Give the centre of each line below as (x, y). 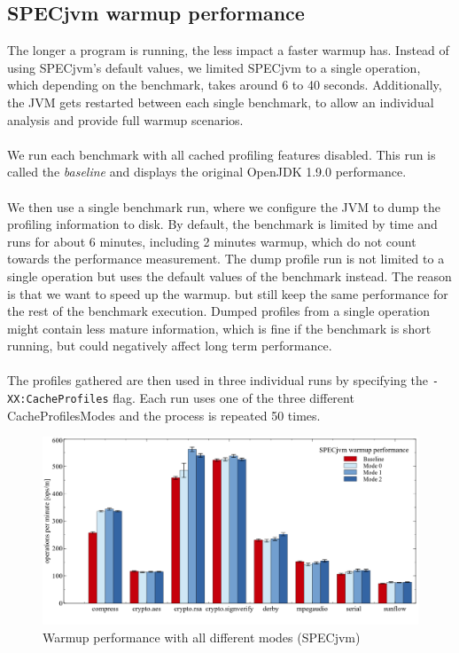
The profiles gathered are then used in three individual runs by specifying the (218, 380)
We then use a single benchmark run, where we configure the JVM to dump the (224, 206)
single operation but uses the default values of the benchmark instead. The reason (229, 275)
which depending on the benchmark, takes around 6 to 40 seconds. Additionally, (225, 85)
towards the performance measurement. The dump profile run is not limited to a (226, 259)
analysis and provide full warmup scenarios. (125, 119)
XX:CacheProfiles (58, 400)
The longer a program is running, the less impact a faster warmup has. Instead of (228, 50)
